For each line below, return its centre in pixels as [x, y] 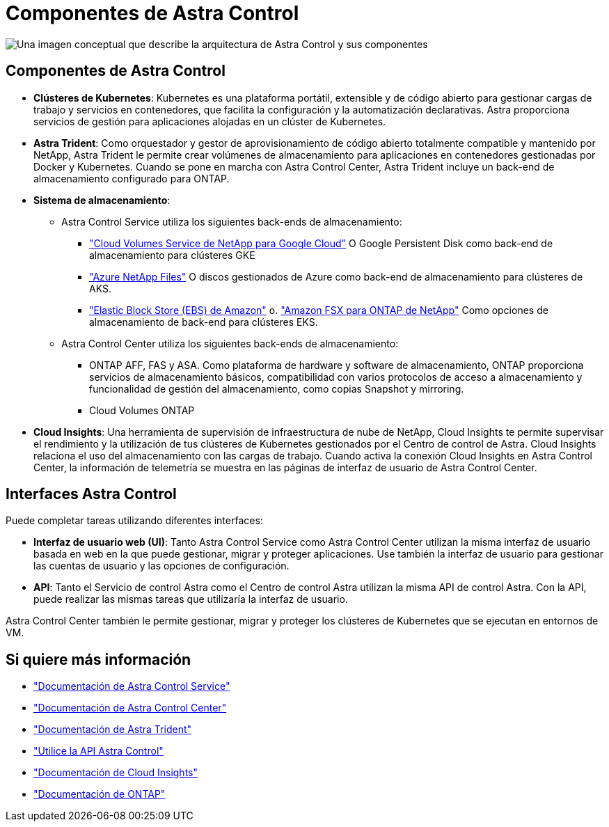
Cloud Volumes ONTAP [142, 410]
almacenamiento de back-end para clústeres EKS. [204, 322]
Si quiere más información [98, 659]
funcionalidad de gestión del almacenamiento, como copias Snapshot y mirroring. [277, 388]
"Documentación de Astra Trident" [113, 730]
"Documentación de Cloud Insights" [116, 773]
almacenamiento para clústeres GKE [172, 255]
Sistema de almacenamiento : [102, 200]
